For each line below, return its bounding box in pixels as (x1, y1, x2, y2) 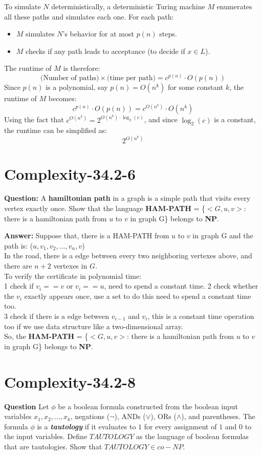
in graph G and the (192, 230, 253, 241)
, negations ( (70, 411, 110, 422)
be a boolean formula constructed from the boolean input (58, 401, 238, 411)
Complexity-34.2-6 (4, 163, 136, 184)
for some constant (168, 81, 224, 92)
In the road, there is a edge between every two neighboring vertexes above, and (4, 250, 252, 261)
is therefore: (63, 63, 100, 73)
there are (4, 260, 32, 271)
